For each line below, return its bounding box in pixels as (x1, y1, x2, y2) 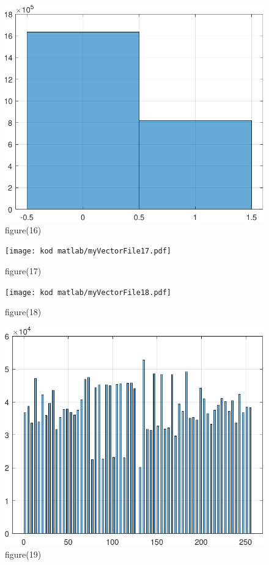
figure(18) (5, 305, 42, 318)
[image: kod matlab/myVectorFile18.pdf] (5, 288, 172, 297)
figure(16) (5, 223, 42, 236)
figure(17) (5, 264, 42, 277)
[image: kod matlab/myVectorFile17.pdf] (5, 247, 172, 256)
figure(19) (5, 547, 42, 560)
